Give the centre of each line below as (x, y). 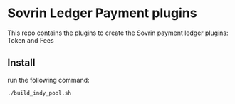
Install (21, 63)
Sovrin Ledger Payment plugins (102, 13)
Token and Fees (31, 40)
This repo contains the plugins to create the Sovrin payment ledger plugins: (118, 33)
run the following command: (49, 80)
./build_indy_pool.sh (40, 93)
